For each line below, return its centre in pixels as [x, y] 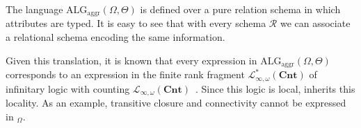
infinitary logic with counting [68, 88]
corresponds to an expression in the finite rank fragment [125, 74]
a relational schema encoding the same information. [115, 37]
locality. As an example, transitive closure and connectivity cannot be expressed [176, 102]
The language [34, 9]
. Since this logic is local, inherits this [275, 88]
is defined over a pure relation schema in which [240, 9]
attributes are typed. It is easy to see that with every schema [136, 23]
